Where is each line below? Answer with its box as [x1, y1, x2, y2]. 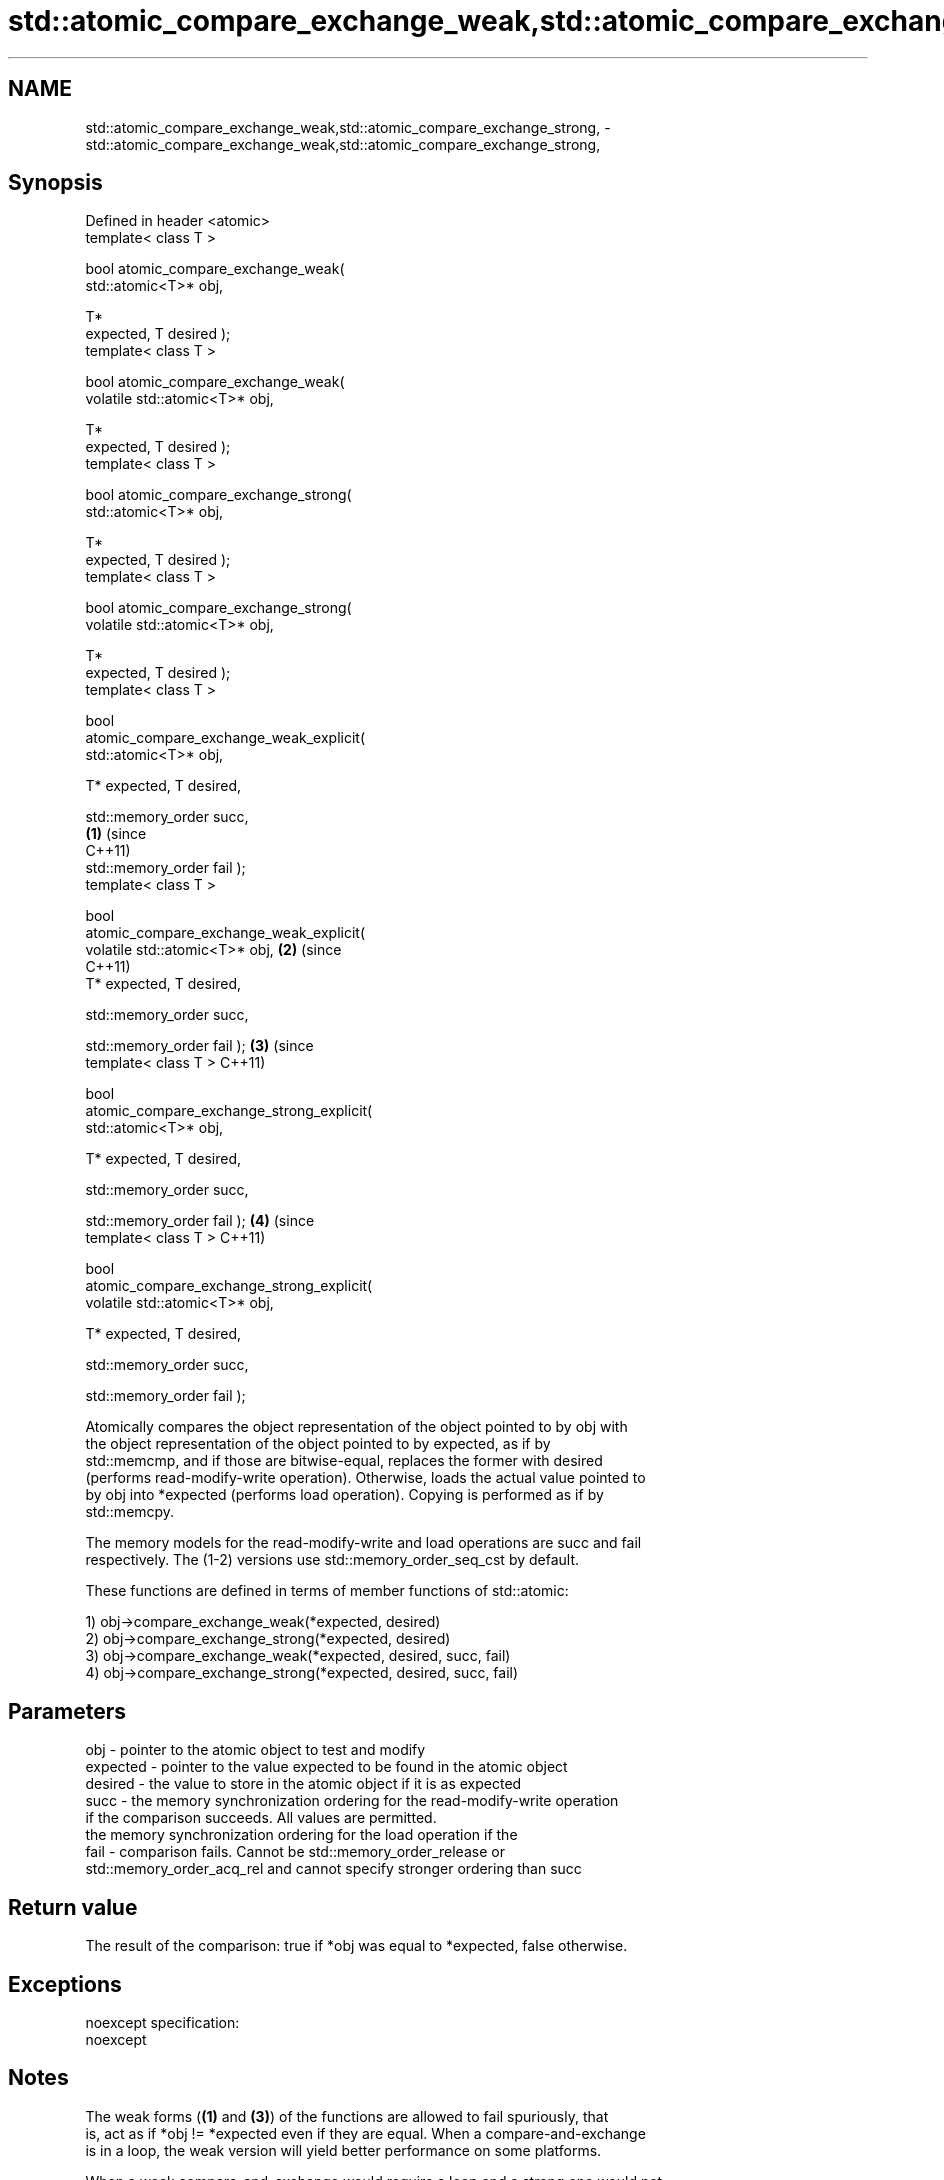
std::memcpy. [85, 1503, 175, 1521]
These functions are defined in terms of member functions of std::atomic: [85, 1582, 569, 1600]
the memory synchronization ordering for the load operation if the [85, 1826, 518, 1844]
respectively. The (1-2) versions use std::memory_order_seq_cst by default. [85, 1551, 580, 1569]
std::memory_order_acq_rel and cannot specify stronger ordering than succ [85, 1860, 582, 1878]
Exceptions [8, 1971, 122, 1997]
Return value [8, 1894, 138, 1920]
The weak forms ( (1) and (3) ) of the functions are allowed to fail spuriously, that [85, 2107, 609, 2125]
